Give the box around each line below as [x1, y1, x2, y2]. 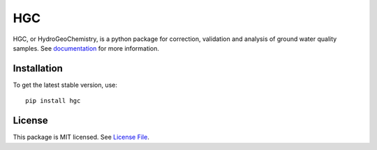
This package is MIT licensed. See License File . [13, 133, 149, 142]
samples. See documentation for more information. [13, 44, 160, 52]
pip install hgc [25, 97, 81, 105]
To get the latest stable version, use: [13, 81, 118, 89]
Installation [13, 62, 63, 74]
